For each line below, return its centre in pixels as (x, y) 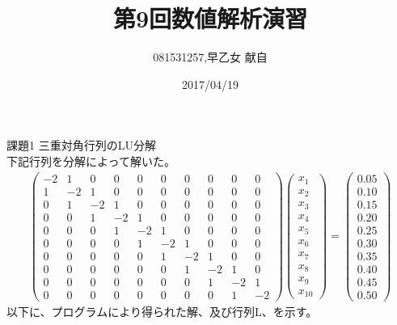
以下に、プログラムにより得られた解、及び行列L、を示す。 (162, 311)
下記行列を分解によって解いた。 (91, 160)
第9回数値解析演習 (210, 18)
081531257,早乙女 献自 (210, 57)
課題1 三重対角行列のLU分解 (81, 145)
